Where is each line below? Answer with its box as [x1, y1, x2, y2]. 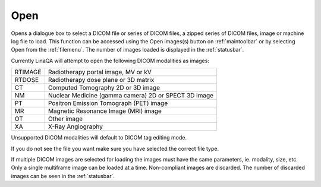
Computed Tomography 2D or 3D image [48, 84, 160, 92]
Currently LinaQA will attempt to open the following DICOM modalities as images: [11, 57, 209, 64]
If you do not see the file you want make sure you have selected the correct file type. [11, 145, 219, 152]
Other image [48, 115, 83, 123]
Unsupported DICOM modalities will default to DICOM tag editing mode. [11, 134, 187, 141]
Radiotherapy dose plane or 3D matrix [48, 76, 155, 84]
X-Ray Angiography [48, 122, 103, 131]
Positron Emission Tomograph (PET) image [48, 99, 168, 107]
